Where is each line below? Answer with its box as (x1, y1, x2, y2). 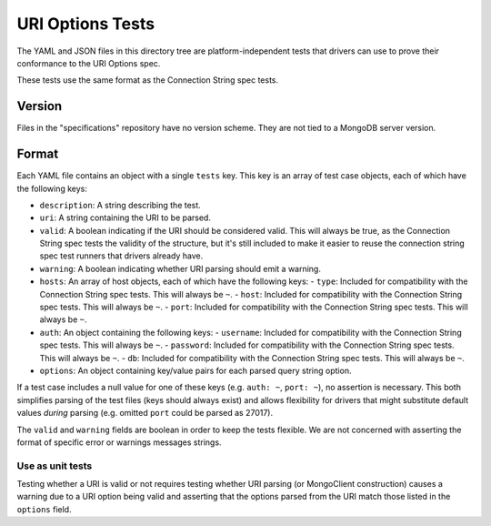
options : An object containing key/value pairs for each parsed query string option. (39, 365, 352, 376)
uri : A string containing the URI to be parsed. (39, 212, 211, 223)
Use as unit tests (16, 460, 93, 472)
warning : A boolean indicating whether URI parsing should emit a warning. (39, 263, 322, 274)
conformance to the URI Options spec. (16, 57, 161, 68)
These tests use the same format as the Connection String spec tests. (16, 75, 279, 86)
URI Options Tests (16, 14, 155, 34)
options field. (16, 503, 72, 514)
